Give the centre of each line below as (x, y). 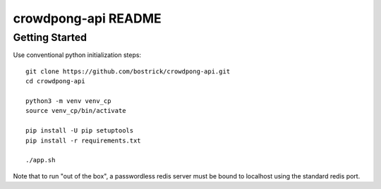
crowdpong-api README (87, 18)
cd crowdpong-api (55, 81)
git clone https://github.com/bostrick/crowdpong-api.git (128, 71)
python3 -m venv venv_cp (68, 101)
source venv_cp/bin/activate (76, 111)
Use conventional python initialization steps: (77, 55)
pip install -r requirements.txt (83, 140)
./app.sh (41, 160)
